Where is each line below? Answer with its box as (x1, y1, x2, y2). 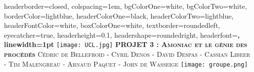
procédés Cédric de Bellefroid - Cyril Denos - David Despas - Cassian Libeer (4, 49, 251, 59)
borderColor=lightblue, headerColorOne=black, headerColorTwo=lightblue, (4, 10, 234, 21)
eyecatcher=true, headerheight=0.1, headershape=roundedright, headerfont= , (4, 29, 240, 40)
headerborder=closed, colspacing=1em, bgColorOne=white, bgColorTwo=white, (4, 1, 247, 11)
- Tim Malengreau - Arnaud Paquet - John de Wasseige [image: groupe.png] (4, 58, 248, 69)
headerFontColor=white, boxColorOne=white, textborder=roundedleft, (4, 20, 220, 30)
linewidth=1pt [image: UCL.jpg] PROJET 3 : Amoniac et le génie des (4, 39, 248, 49)
